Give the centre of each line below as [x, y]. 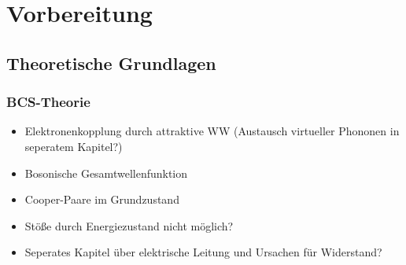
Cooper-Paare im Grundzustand [102, 199]
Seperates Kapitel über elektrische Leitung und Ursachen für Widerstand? [203, 252]
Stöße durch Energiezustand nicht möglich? [129, 225]
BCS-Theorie [48, 102]
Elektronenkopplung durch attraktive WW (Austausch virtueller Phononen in [212, 131]
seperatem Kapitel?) [74, 146]
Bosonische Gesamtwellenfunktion [106, 173]
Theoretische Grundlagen [111, 63]
